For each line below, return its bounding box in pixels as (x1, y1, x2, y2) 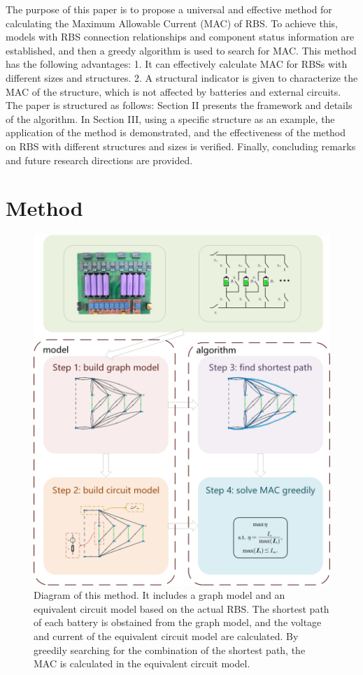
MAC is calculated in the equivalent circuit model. (34, 656, 250, 671)
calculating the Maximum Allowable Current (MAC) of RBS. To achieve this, (6, 15, 338, 30)
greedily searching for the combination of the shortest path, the (34, 642, 306, 657)
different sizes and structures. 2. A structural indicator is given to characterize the (6, 70, 358, 85)
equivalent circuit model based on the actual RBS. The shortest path (34, 601, 329, 616)
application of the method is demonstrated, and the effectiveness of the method (6, 125, 346, 140)
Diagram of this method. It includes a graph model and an (34, 588, 285, 602)
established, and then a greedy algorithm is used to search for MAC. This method (6, 43, 357, 57)
